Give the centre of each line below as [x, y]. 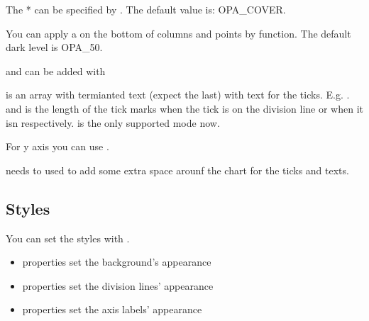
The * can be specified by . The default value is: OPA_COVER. [146, 9]
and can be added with [56, 71]
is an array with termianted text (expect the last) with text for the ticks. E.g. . [178, 95]
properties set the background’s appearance [117, 262]
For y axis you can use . [57, 146]
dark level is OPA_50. [54, 47]
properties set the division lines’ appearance [118, 285]
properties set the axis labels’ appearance [112, 309]
